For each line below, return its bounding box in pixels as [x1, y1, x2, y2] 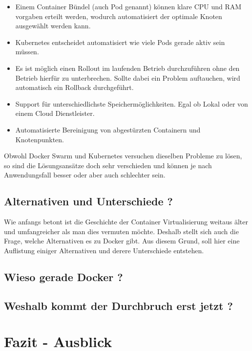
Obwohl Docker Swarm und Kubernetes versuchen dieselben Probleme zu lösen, [4, 151, 242, 161]
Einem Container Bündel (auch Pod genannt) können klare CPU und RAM [15, 1, 242, 11]
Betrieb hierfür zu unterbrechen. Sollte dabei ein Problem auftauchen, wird [15, 72, 240, 83]
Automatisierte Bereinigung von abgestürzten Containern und [15, 124, 201, 134]
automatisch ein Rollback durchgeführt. [15, 82, 134, 92]
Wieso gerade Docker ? [4, 269, 123, 284]
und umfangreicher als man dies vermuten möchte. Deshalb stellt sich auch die [4, 226, 239, 236]
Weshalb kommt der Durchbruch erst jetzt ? [4, 298, 233, 313]
